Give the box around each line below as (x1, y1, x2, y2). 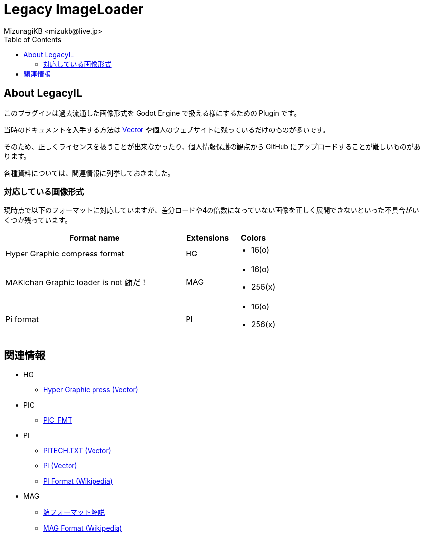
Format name (70, 233, 120, 243)
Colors (241, 233, 266, 243)
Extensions (186, 233, 229, 243)
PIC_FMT (43, 416, 72, 425)
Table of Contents (4, 35, 62, 44)
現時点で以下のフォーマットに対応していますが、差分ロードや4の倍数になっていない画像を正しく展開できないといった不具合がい (4, 206, 419, 215)
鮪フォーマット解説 (43, 508, 105, 517)
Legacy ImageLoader (4, 1, 144, 18)
